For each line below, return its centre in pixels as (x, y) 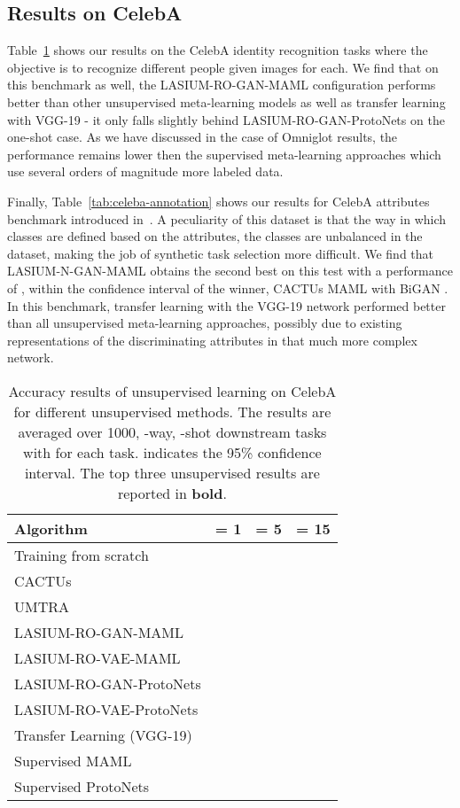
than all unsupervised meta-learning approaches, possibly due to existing (205, 323)
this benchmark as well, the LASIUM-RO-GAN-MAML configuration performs (222, 85)
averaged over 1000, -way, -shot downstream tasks (172, 431)
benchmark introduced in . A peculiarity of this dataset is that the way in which (227, 218)
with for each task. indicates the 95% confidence (172, 452)
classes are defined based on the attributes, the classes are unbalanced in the (215, 236)
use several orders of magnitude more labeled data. (145, 171)
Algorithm (51, 528)
